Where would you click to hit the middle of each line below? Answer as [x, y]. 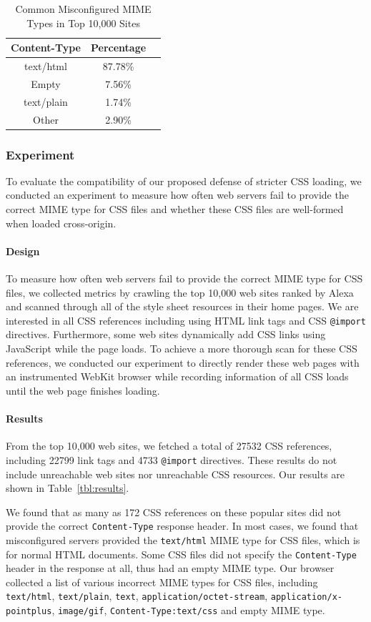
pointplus [29, 612]
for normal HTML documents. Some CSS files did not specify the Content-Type [181, 554]
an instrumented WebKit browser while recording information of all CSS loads [177, 376]
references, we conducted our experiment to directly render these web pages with [183, 362]
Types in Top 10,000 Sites [83, 23]
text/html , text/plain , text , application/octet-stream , [137, 596]
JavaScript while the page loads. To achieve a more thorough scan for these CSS [182, 349]
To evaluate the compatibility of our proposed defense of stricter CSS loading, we [184, 181]
